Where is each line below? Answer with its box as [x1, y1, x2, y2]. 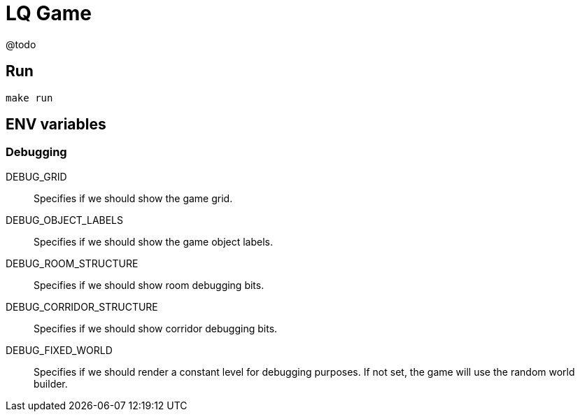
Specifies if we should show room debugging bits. [34, 278, 264, 291]
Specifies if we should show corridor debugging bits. [34, 322, 278, 334]
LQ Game [6, 1, 92, 25]
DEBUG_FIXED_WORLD [6, 344, 113, 356]
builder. [34, 377, 68, 390]
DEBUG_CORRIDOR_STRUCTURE [6, 300, 158, 313]
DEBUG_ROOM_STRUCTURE [6, 257, 139, 269]
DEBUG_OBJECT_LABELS [6, 213, 124, 226]
